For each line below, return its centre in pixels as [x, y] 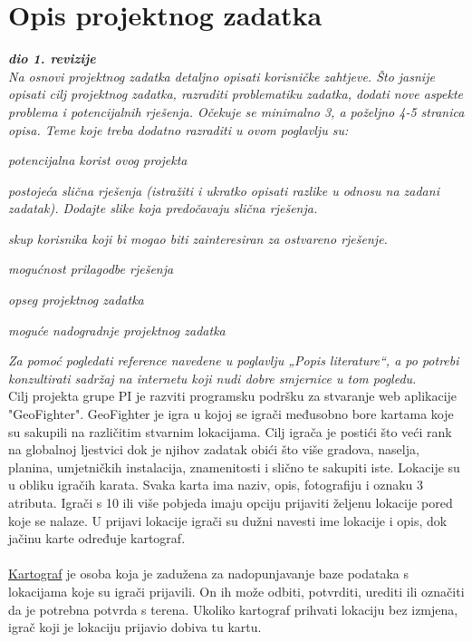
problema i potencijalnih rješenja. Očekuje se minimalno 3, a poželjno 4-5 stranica [236, 111]
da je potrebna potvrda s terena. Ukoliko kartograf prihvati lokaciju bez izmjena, [233, 609]
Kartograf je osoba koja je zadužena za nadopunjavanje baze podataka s [209, 574]
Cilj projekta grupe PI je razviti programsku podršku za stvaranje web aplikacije [233, 396]
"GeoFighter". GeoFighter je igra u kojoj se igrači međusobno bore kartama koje [231, 414]
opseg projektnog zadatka [76, 300]
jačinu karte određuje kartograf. [97, 538]
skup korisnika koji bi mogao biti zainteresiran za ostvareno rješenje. [198, 238]
